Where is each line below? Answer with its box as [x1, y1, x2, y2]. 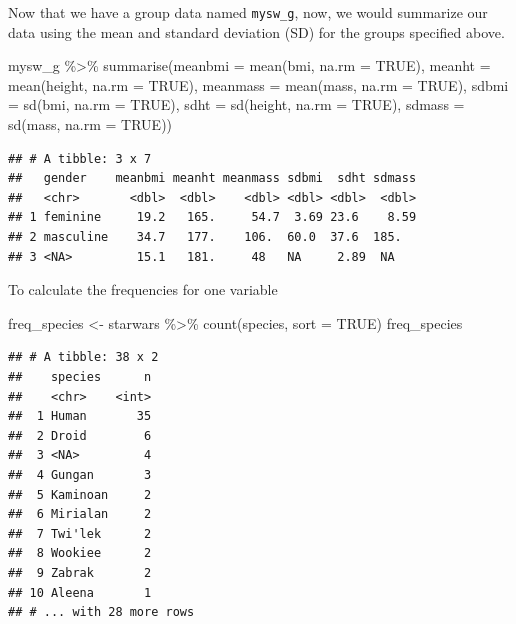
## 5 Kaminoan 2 [8, 487, 152, 502]
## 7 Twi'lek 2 [8, 526, 152, 541]
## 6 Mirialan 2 [8, 507, 152, 522]
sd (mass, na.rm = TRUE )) [8, 114, 173, 135]
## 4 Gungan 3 [8, 467, 152, 482]
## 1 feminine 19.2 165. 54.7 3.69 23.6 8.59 [8, 210, 417, 225]
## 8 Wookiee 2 [8, 546, 152, 561]
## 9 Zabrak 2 [8, 565, 152, 580]
